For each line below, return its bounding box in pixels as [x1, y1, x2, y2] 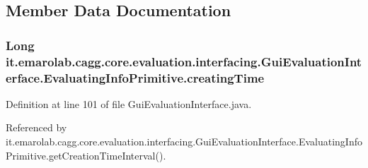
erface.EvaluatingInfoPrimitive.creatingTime [6, 68, 265, 86]
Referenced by [6, 120, 67, 135]
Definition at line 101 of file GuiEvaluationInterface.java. [6, 96, 252, 111]
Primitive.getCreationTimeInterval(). [6, 148, 166, 162]
